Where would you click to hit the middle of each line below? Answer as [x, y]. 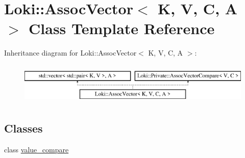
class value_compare [36, 150]
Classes [23, 128]
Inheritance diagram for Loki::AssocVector [70, 53]
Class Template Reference [122, 28]
